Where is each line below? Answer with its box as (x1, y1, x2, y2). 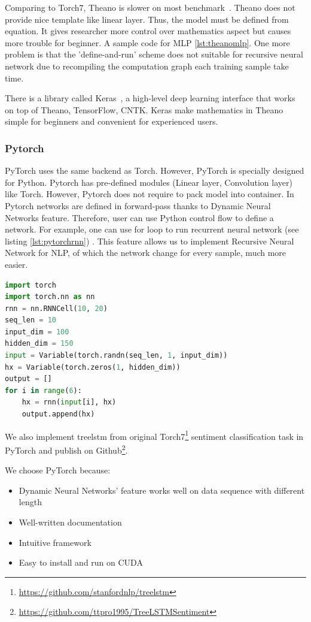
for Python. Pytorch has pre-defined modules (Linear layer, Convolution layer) (5, 176, 292, 188)
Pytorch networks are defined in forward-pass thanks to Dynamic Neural (5, 199, 271, 212)
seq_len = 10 (5, 316, 56, 325)
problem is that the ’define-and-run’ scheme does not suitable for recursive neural (5, 48, 303, 61)
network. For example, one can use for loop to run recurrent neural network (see (5, 223, 299, 235)
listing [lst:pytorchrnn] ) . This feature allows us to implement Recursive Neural (5, 234, 294, 247)
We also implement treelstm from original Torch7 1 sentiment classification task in (5, 428, 304, 442)
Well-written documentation (19, 515, 122, 528)
